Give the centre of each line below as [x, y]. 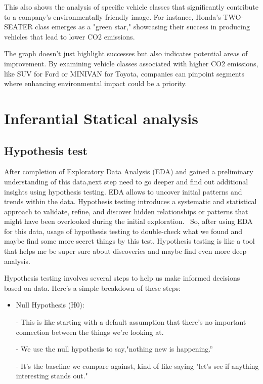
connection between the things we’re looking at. [90, 332]
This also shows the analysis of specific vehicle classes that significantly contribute [131, 7]
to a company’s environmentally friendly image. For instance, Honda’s [113, 16]
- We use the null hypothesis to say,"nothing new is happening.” [114, 349]
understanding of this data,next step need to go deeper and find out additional [126, 181]
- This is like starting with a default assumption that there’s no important [131, 322]
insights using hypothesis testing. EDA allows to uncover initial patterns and [123, 191]
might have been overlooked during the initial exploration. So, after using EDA [128, 221]
